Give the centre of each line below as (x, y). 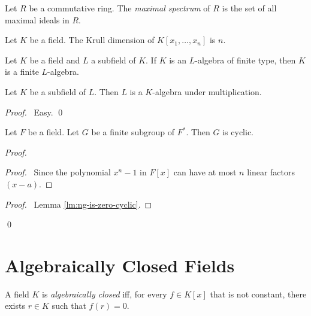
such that (69, 306)
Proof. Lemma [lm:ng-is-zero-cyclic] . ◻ (78, 204)
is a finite (22, 72)
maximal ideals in (37, 19)
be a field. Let (54, 132)
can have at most (205, 172)
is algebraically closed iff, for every (105, 294)
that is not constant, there (258, 294)
